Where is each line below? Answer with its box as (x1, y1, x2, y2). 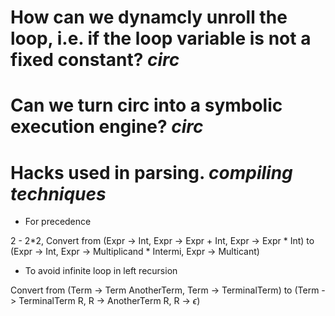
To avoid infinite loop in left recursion (24, 265, 178, 277)
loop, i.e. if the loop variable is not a (10, 27, 312, 50)
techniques (10, 182, 107, 205)
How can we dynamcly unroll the (10, 6, 288, 29)
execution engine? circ (10, 116, 204, 138)
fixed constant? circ (10, 49, 180, 71)
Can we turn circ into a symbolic (10, 94, 283, 117)
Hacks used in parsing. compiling (10, 161, 293, 184)
